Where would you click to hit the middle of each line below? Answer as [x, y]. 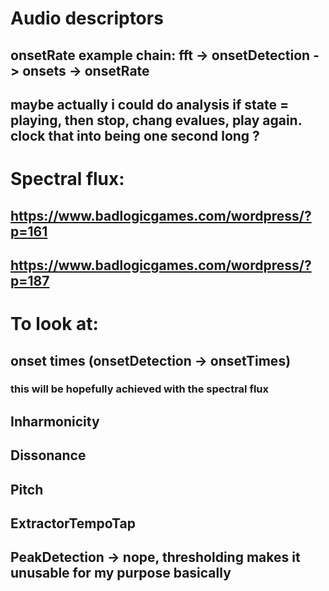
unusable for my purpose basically [121, 573]
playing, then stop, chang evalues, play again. [156, 120]
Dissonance [48, 455]
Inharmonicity [55, 421]
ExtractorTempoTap [73, 523]
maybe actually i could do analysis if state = [150, 104]
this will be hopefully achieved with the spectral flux [140, 389]
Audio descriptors [87, 18]
